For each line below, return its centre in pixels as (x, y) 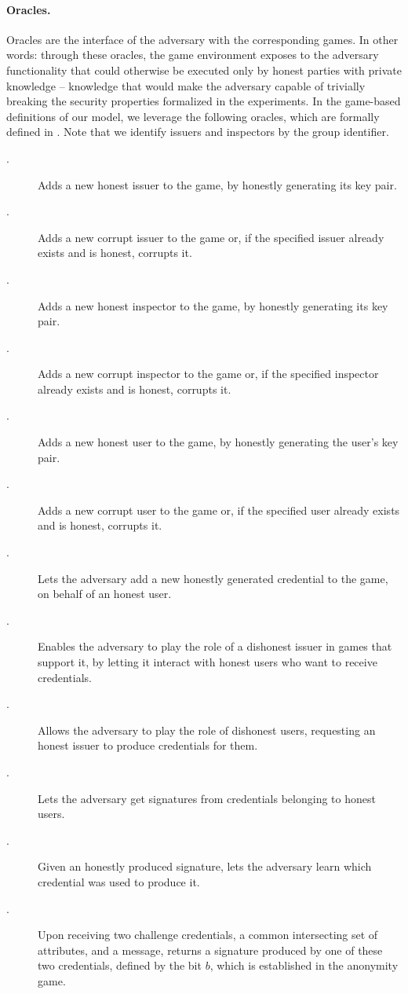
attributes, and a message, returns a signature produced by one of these (210, 950)
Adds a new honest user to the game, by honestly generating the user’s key (218, 442)
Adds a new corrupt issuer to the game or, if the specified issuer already (211, 237)
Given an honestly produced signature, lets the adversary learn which (205, 866)
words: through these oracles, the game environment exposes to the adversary (193, 55)
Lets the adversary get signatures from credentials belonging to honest (207, 798)
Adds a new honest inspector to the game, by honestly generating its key (213, 305)
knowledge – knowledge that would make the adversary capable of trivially (186, 85)
